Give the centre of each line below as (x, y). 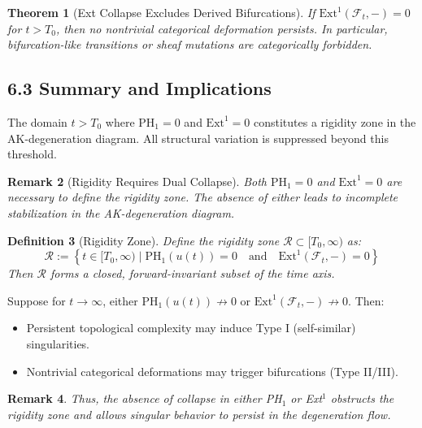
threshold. (32, 154)
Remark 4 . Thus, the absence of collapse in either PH (145, 398)
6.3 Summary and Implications (139, 88)
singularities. (58, 343)
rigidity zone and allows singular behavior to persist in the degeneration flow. (199, 414)
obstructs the (362, 398)
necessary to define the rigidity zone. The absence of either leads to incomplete (203, 197)
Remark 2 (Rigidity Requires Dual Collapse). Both (137, 181)
